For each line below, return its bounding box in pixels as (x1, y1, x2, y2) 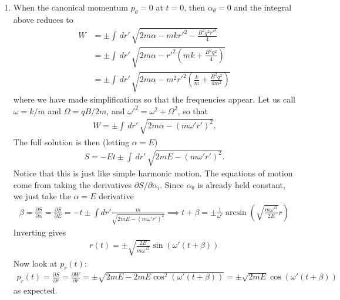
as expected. (13, 284, 58, 296)
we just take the (13, 190, 71, 202)
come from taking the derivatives (13, 178, 132, 190)
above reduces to (13, 13, 73, 25)
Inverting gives (13, 226, 66, 238)
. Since (160, 178, 184, 190)
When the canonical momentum (13, 1, 129, 13)
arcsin (225, 208, 247, 217)
